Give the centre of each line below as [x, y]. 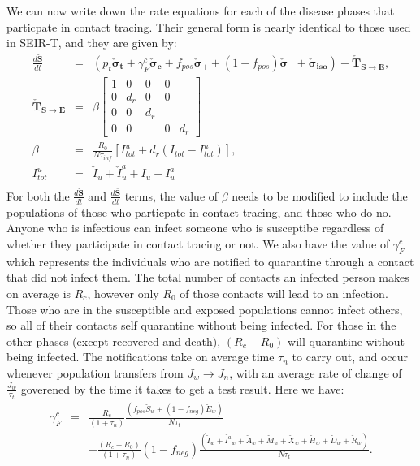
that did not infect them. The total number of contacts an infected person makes [208, 277]
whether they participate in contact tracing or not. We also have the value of [198, 243]
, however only [123, 293]
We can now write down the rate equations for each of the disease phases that [201, 11]
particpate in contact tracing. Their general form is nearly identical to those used [209, 26]
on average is [39, 293]
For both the [38, 195]
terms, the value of [171, 195]
